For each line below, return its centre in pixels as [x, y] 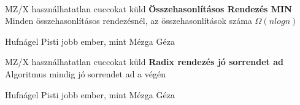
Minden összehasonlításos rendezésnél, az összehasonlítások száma [129, 21]
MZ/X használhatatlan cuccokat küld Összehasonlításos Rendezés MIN [148, 8]
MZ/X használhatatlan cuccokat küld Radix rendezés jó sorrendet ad [144, 62]
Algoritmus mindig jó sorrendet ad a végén [85, 73]
